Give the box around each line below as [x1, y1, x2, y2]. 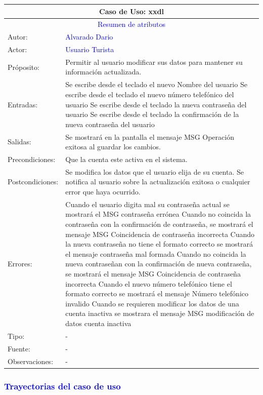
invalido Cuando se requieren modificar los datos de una [65, 298, 239, 308]
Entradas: [8, 99, 38, 109]
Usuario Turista [65, 44, 114, 55]
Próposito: [8, 61, 39, 72]
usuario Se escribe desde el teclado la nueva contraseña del [65, 99, 247, 109]
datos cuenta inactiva [65, 318, 131, 328]
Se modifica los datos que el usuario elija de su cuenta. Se [65, 166, 244, 177]
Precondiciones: [8, 153, 56, 164]
